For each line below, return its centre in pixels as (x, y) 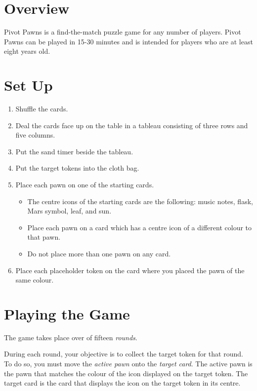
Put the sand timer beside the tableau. (74, 151)
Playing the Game (67, 313)
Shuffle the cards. (42, 109)
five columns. (35, 135)
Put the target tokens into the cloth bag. (77, 168)
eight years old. (27, 51)
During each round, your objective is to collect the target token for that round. (124, 354)
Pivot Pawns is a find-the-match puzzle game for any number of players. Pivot (123, 32)
